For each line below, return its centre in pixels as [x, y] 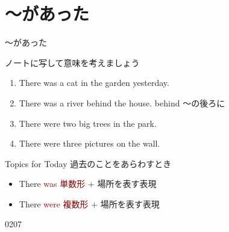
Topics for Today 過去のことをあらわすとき [88, 163]
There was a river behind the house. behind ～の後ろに [122, 102]
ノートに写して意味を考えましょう [72, 62]
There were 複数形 [54, 203]
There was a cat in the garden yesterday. [94, 83]
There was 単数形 [52, 184]
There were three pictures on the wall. [89, 143]
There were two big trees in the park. [88, 123]
